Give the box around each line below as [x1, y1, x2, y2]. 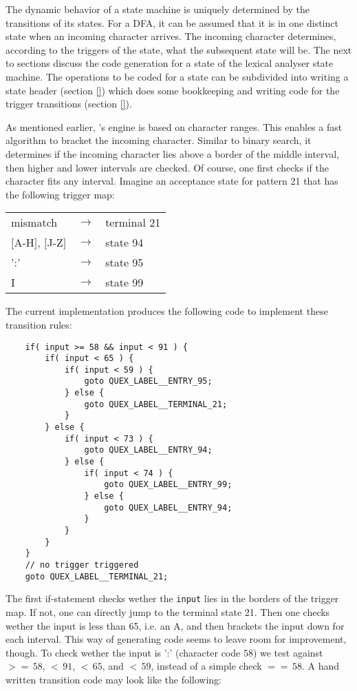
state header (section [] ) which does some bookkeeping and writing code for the [6, 83, 340, 97]
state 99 [105, 274, 144, 291]
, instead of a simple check [151, 659, 262, 673]
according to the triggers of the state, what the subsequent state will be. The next [6, 42, 352, 56]
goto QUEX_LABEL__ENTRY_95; [84, 376, 213, 386]
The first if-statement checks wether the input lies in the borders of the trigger [6, 591, 339, 606]
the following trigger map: [6, 187, 115, 201]
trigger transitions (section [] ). [6, 96, 132, 111]
